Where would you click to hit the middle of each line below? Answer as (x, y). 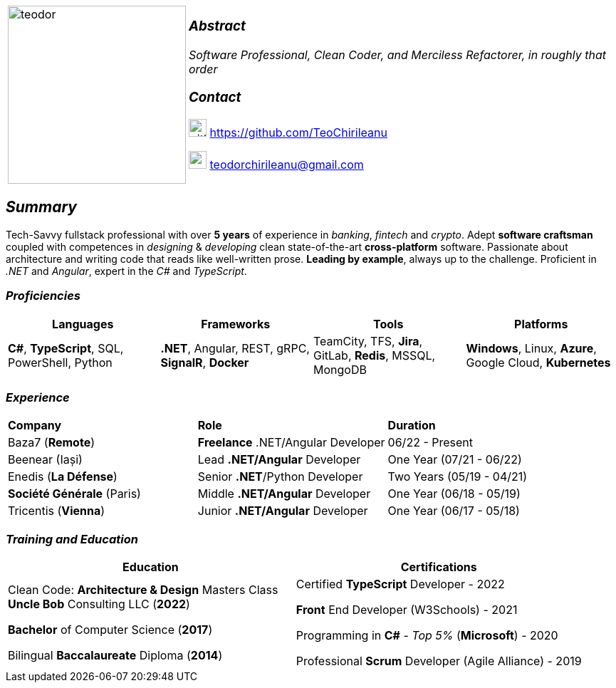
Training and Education (72, 539)
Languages (83, 324)
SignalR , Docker (205, 362)
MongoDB (340, 369)
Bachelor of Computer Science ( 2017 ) (110, 630)
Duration (412, 426)
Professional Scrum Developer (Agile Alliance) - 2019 (439, 661)
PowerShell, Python (60, 362)
